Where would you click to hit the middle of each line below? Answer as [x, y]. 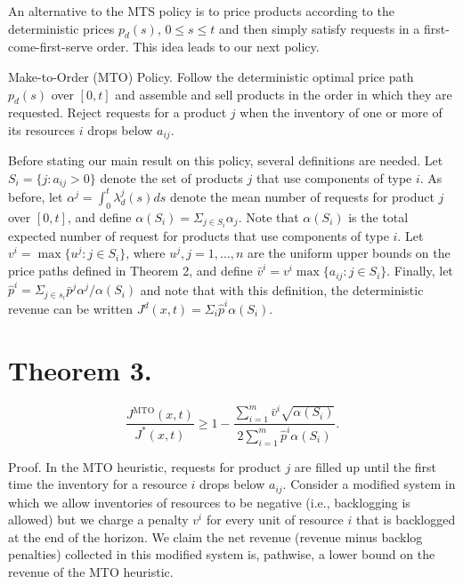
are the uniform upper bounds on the [349, 253]
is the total [378, 216]
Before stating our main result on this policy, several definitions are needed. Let [226, 160]
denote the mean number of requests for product [302, 196]
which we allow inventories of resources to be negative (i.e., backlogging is [209, 502]
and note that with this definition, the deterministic [282, 289]
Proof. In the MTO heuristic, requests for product [145, 466]
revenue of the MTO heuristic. [91, 572]
